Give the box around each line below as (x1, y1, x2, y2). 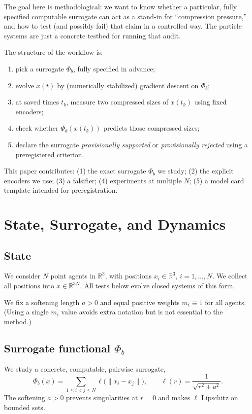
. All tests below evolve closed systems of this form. (80, 280, 235, 291)
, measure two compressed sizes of (66, 97, 168, 107)
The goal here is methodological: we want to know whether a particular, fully (4, 1, 237, 11)
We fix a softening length (4, 297, 80, 307)
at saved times (15, 97, 59, 107)
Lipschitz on (201, 392, 238, 403)
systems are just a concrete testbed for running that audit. (4, 30, 181, 40)
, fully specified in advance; (73, 63, 155, 73)
